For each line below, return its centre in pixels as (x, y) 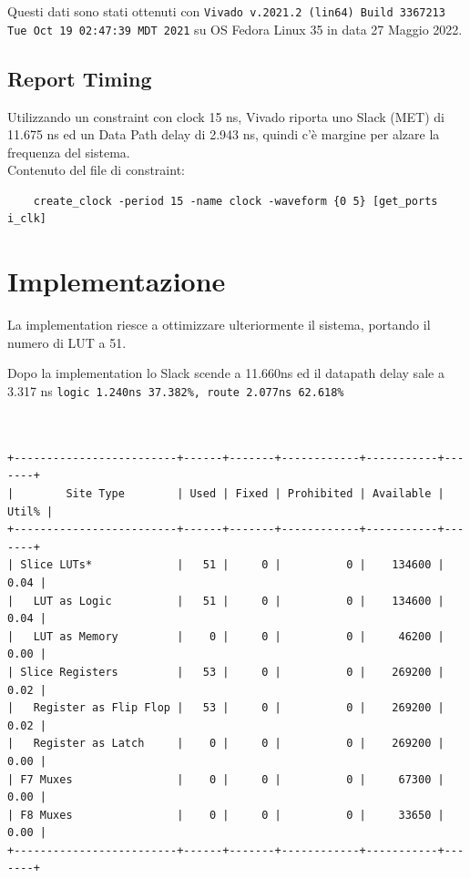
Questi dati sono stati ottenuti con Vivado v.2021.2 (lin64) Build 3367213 (226, 11)
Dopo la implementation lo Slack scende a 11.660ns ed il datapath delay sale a (226, 373)
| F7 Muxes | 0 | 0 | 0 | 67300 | (226, 779)
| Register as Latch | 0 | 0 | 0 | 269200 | (226, 744)
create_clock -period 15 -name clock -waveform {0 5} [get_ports (235, 201)
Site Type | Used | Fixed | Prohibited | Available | (255, 494)
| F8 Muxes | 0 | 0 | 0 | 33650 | (226, 815)
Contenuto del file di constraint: (96, 170)
